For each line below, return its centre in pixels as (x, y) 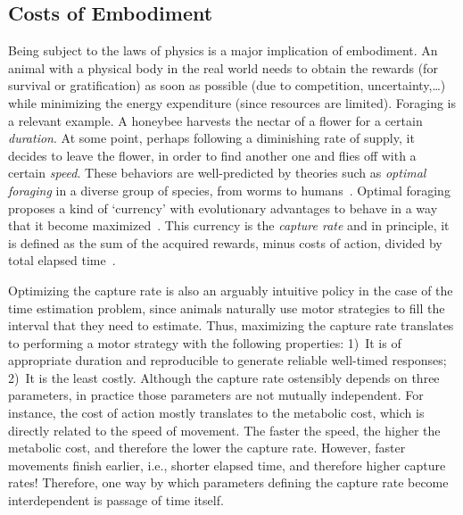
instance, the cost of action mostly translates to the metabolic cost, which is (216, 413)
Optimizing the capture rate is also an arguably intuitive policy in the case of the (231, 290)
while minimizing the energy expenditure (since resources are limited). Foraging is (232, 102)
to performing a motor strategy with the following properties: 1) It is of (205, 342)
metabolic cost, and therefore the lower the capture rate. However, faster (207, 448)
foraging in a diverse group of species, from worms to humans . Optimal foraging (229, 190)
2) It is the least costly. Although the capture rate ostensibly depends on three (224, 377)
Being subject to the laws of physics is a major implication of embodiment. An (223, 50)
